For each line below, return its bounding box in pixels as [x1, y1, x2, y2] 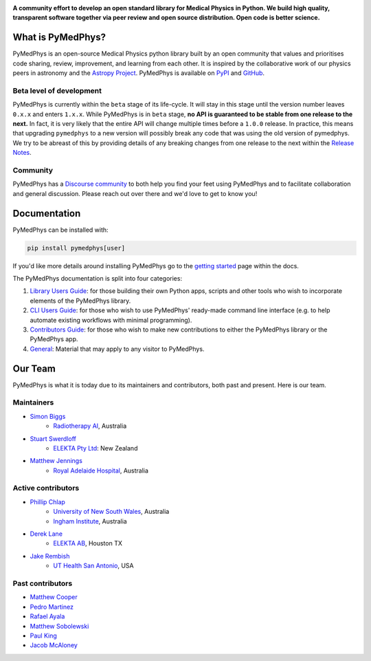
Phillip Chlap [30, 497, 65, 506]
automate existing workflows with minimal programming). [30, 316, 192, 324]
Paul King [30, 631, 58, 640]
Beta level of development [12, 86, 102, 96]
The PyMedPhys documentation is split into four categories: [12, 274, 182, 282]
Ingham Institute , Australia [53, 517, 127, 525]
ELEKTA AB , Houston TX [53, 539, 123, 548]
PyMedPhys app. [30, 335, 78, 343]
